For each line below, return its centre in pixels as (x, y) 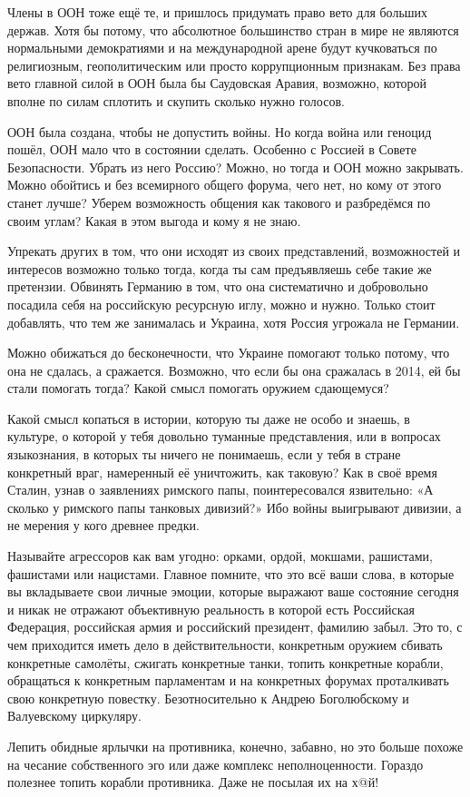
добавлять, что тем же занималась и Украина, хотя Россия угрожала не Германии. (234, 322)
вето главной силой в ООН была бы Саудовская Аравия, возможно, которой (217, 83)
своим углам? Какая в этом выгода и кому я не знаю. (154, 220)
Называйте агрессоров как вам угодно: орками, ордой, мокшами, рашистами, (220, 556)
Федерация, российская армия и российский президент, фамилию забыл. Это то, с (235, 627)
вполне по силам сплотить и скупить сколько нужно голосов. (176, 100)
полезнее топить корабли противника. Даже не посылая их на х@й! (193, 782)
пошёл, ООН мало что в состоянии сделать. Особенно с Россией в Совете (212, 149)
